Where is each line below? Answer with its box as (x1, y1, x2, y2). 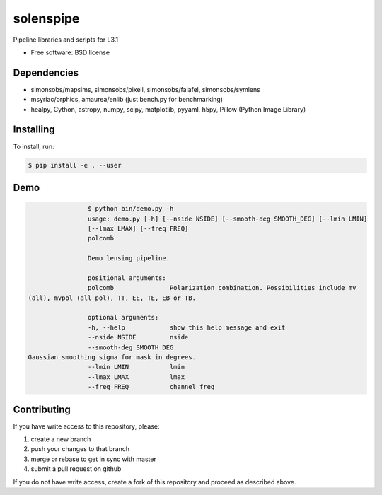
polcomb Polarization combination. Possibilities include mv (87, 284, 357, 292)
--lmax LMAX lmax (87, 373, 185, 381)
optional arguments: (87, 313, 159, 322)
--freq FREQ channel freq (87, 383, 215, 391)
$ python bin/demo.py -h (87, 205, 174, 213)
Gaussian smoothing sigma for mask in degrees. (28, 353, 196, 361)
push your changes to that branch (30, 445, 130, 453)
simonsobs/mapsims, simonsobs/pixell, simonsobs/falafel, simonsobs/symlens (30, 85, 261, 93)
